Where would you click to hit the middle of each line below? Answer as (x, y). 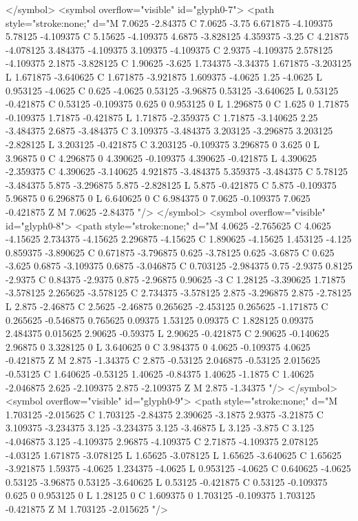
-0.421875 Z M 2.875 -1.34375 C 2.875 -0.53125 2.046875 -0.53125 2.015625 (163, 360)
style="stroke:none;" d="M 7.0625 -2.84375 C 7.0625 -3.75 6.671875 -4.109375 (169, 22)
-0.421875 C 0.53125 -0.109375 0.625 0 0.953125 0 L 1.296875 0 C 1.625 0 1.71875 (177, 104)
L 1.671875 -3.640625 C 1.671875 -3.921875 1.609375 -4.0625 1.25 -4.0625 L (164, 76)
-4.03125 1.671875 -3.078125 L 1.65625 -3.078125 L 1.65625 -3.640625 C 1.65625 (174, 454)
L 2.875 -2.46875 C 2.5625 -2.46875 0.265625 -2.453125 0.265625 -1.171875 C (167, 306)
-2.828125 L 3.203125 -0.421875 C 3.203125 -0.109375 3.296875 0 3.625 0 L (163, 144)
